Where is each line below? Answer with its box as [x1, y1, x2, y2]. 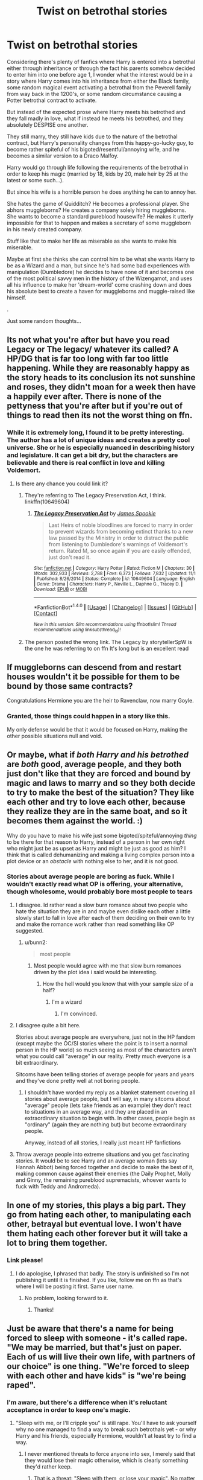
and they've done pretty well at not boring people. [15, 1077, 140, 1084]
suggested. [15, 927, 44, 934]
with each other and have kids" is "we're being [7, 1370, 186, 1380]
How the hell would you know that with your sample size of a [42, 980, 193, 987]
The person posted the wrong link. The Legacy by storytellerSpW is [24, 638, 192, 645]
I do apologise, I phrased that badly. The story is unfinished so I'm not [15, 1269, 189, 1277]
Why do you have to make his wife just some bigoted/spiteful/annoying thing [7, 832, 197, 839]
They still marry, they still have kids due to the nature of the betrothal [7, 133, 178, 140]
